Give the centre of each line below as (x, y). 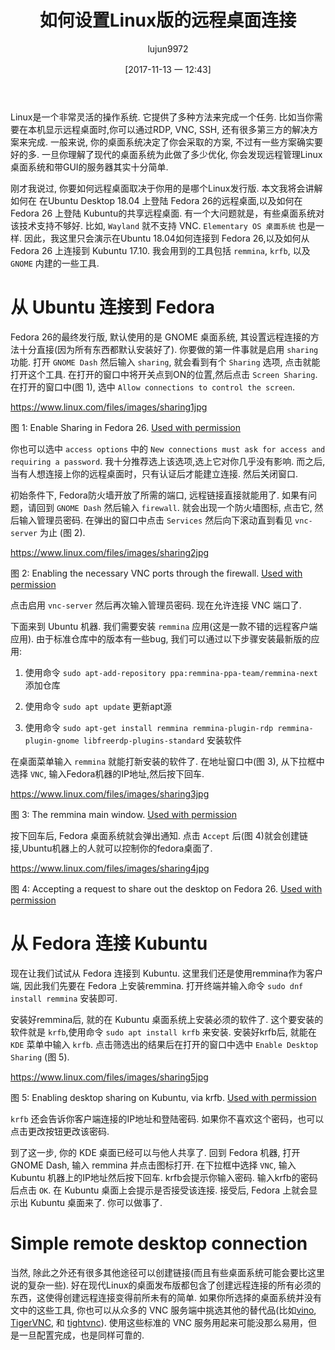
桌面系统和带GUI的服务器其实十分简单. (89, 167)
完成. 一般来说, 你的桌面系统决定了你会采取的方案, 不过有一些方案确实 (171, 142)
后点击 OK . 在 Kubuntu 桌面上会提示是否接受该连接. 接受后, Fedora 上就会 (160, 1190)
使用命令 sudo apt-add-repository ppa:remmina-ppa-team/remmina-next (171, 672)
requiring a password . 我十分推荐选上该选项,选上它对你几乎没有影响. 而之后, (168, 461)
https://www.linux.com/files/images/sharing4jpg (110, 868)
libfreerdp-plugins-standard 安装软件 (163, 740)
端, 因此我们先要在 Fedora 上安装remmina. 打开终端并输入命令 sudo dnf (157, 985)
